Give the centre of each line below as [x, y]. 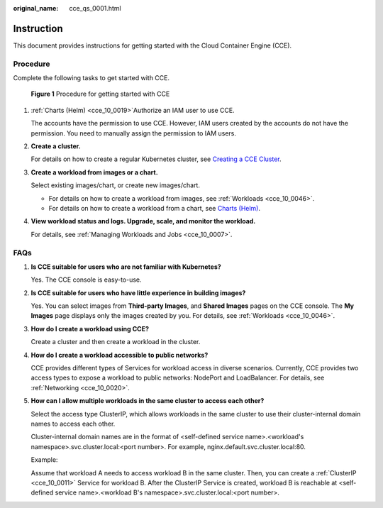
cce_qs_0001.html [95, 8]
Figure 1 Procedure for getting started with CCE [100, 94]
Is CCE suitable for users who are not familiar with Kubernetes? [126, 267]
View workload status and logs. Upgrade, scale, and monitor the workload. [143, 221]
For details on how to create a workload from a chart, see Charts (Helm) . [155, 208]
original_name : [36, 8]
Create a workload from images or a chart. [95, 172]
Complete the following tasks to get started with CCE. [91, 78]
